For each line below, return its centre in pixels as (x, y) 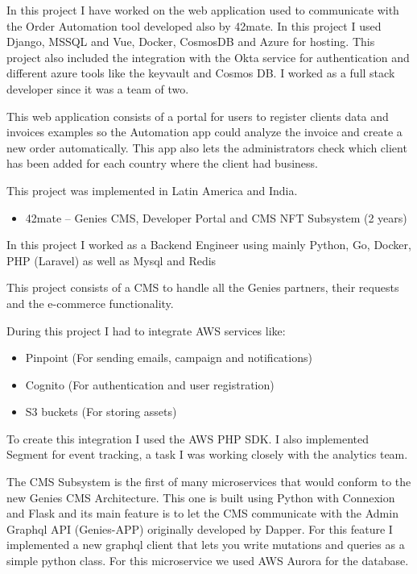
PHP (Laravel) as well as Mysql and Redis (111, 260)
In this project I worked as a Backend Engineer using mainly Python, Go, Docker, (209, 245)
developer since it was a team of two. (98, 88)
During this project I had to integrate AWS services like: (146, 330)
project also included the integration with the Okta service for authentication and (208, 57)
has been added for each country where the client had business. (162, 163)
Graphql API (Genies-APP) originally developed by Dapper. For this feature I (200, 528)
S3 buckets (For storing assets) (101, 412)
